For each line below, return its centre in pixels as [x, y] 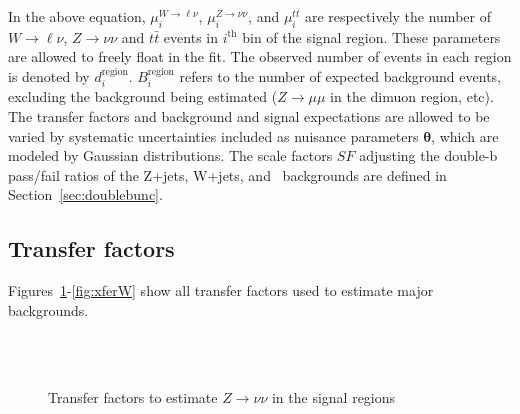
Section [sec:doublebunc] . [85, 194]
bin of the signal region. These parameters [371, 36]
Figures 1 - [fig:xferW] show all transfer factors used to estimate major [221, 290]
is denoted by [49, 75]
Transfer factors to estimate [133, 396]
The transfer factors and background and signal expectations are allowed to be [249, 116]
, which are [465, 135]
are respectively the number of [397, 16]
